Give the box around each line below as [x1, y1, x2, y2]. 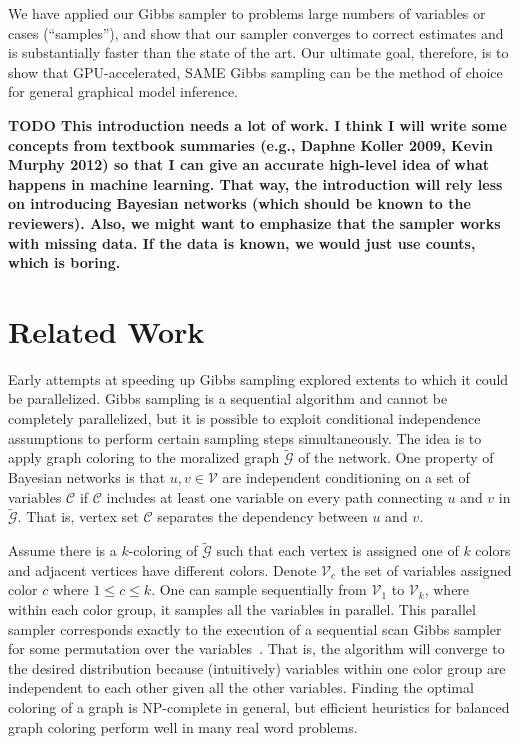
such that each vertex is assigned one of [216, 540, 459, 561]
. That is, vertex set [17, 506, 139, 527]
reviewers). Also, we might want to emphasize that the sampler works [8, 212, 501, 233]
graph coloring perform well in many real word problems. [8, 716, 358, 737]
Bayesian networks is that [8, 467, 166, 488]
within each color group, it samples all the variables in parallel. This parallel [8, 599, 476, 620]
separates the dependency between [157, 506, 368, 527]
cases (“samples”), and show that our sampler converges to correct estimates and [8, 22, 504, 43]
